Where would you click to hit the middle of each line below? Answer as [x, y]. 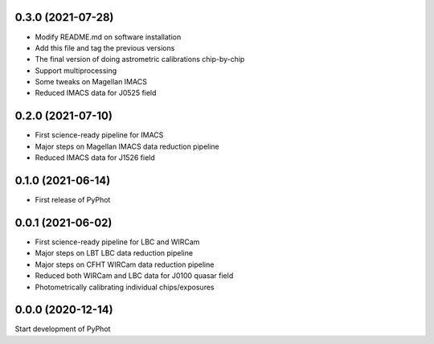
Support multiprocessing [76, 70]
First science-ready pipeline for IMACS [99, 135]
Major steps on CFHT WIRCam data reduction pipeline [125, 264]
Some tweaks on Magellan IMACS [91, 82]
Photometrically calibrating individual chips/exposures [125, 287]
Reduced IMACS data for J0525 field [96, 93]
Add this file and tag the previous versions [105, 47]
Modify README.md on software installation [108, 37]
